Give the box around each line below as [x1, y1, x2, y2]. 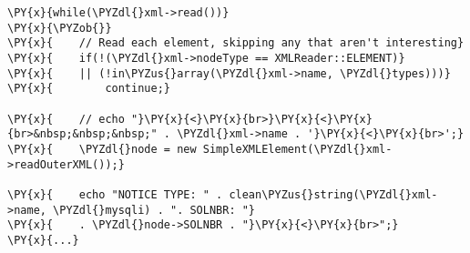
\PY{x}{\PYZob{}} [7, 21, 112, 35]
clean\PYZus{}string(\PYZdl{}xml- [229, 187, 438, 201]
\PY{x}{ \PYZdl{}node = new [7, 142, 197, 156]
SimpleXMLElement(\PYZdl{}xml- [202, 142, 393, 156]
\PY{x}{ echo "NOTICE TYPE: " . [7, 187, 223, 201]
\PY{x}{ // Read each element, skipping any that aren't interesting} [7, 36, 465, 50]
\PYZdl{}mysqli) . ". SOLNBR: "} [53, 203, 256, 217]
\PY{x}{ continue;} [7, 82, 170, 96]
